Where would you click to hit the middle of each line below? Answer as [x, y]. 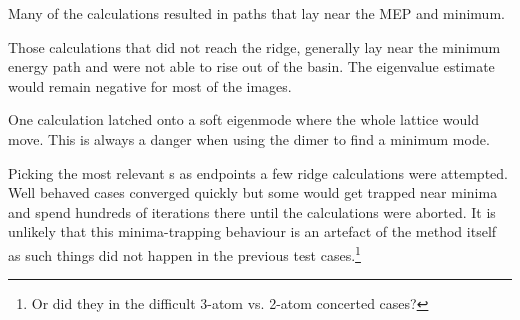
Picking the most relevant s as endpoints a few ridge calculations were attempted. [258, 172]
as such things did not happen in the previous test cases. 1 [184, 253]
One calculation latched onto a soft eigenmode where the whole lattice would [244, 119]
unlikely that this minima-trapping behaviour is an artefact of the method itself [252, 231]
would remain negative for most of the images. [150, 85]
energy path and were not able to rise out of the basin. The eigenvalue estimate [251, 66]
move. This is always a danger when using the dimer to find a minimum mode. [249, 138]
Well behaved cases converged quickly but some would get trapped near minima [253, 192]
